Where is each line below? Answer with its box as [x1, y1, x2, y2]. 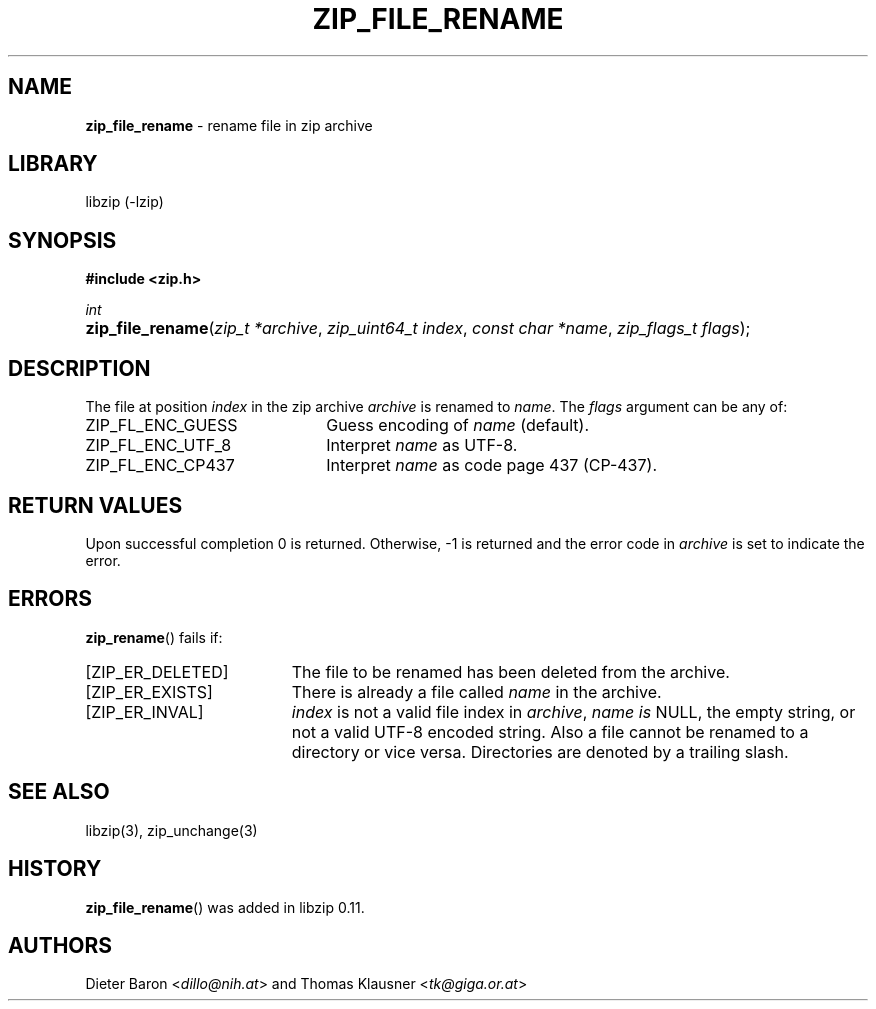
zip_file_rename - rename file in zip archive [85, 116, 373, 134]
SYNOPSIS [8, 227, 117, 253]
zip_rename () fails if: [85, 628, 223, 646]
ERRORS [8, 586, 93, 612]
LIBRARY [8, 151, 98, 177]
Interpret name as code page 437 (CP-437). [326, 455, 657, 476]
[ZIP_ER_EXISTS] [85, 681, 213, 702]
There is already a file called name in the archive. [291, 681, 662, 702]
